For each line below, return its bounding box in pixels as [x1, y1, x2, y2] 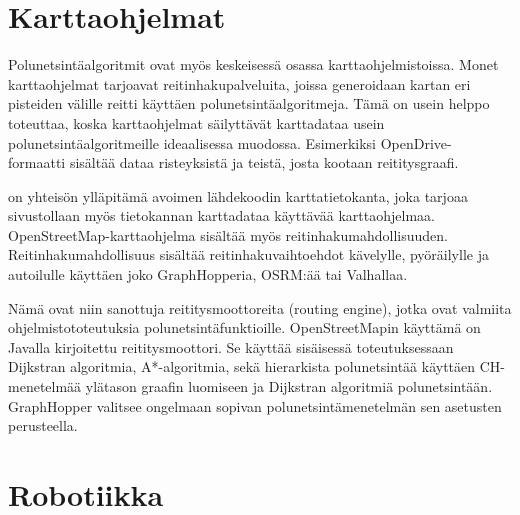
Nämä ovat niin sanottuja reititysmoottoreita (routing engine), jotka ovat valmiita [8, 297, 512, 318]
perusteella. [8, 415, 78, 436]
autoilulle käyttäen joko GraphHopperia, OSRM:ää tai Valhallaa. [8, 264, 408, 285]
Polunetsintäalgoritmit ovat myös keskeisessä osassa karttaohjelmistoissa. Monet [8, 54, 499, 75]
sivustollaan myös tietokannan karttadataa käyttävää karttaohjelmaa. [8, 205, 435, 226]
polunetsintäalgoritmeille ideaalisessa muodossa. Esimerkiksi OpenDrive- [8, 132, 452, 153]
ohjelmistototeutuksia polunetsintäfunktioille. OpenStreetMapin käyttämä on [8, 317, 481, 338]
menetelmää [8, 376, 82, 397]
